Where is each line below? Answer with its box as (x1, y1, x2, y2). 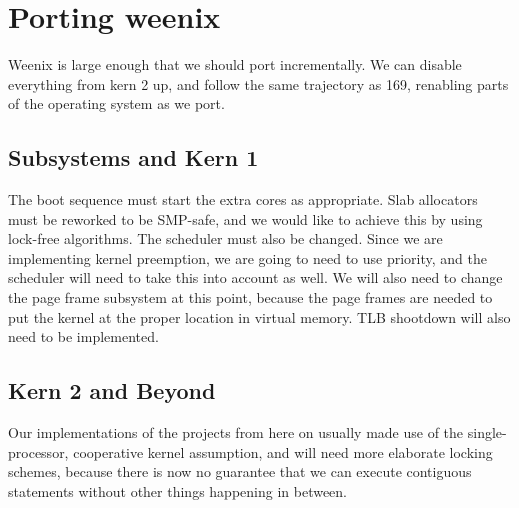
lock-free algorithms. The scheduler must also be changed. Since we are (8, 228, 443, 249)
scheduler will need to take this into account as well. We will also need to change (8, 267, 503, 288)
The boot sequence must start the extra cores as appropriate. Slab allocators (8, 189, 478, 210)
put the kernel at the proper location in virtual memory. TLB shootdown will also (8, 306, 511, 327)
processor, (8, 441, 69, 462)
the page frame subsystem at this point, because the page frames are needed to (8, 287, 493, 308)
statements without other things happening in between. (8, 480, 348, 501)
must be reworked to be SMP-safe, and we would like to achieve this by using (8, 208, 483, 229)
